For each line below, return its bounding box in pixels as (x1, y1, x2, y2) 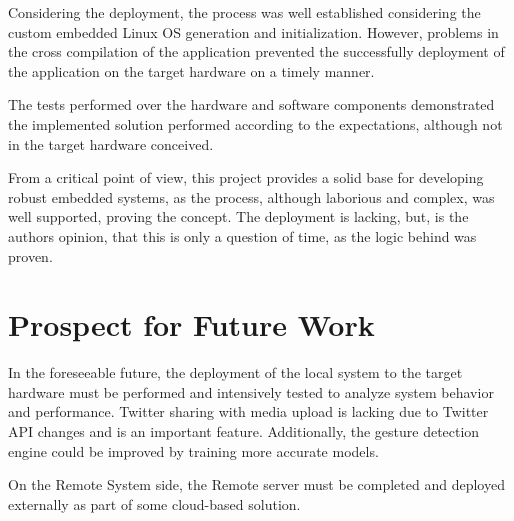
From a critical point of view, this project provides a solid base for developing (8, 167, 484, 188)
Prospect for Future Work (8, 304, 375, 345)
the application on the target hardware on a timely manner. (8, 60, 375, 81)
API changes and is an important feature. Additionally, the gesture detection (8, 421, 480, 442)
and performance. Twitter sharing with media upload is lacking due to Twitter (8, 401, 489, 422)
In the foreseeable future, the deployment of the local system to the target (8, 362, 463, 383)
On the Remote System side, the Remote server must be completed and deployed (8, 474, 505, 495)
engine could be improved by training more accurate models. (8, 440, 379, 461)
